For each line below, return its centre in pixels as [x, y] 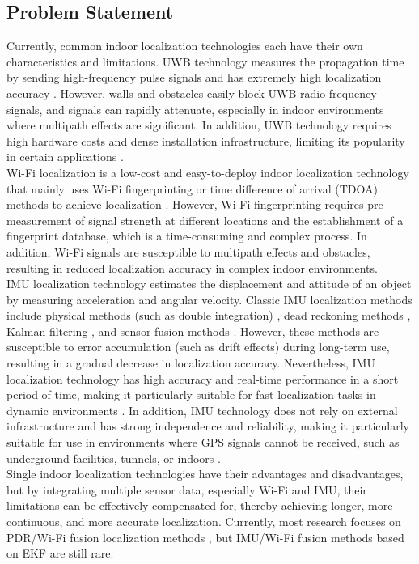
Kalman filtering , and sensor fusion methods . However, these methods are [193, 331]
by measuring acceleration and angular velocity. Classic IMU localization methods [209, 299]
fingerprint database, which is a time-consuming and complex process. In [187, 236]
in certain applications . [65, 157]
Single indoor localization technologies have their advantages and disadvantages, [205, 474]
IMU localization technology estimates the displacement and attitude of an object [209, 284]
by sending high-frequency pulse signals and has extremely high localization [194, 77]
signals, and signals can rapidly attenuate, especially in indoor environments [195, 109]
